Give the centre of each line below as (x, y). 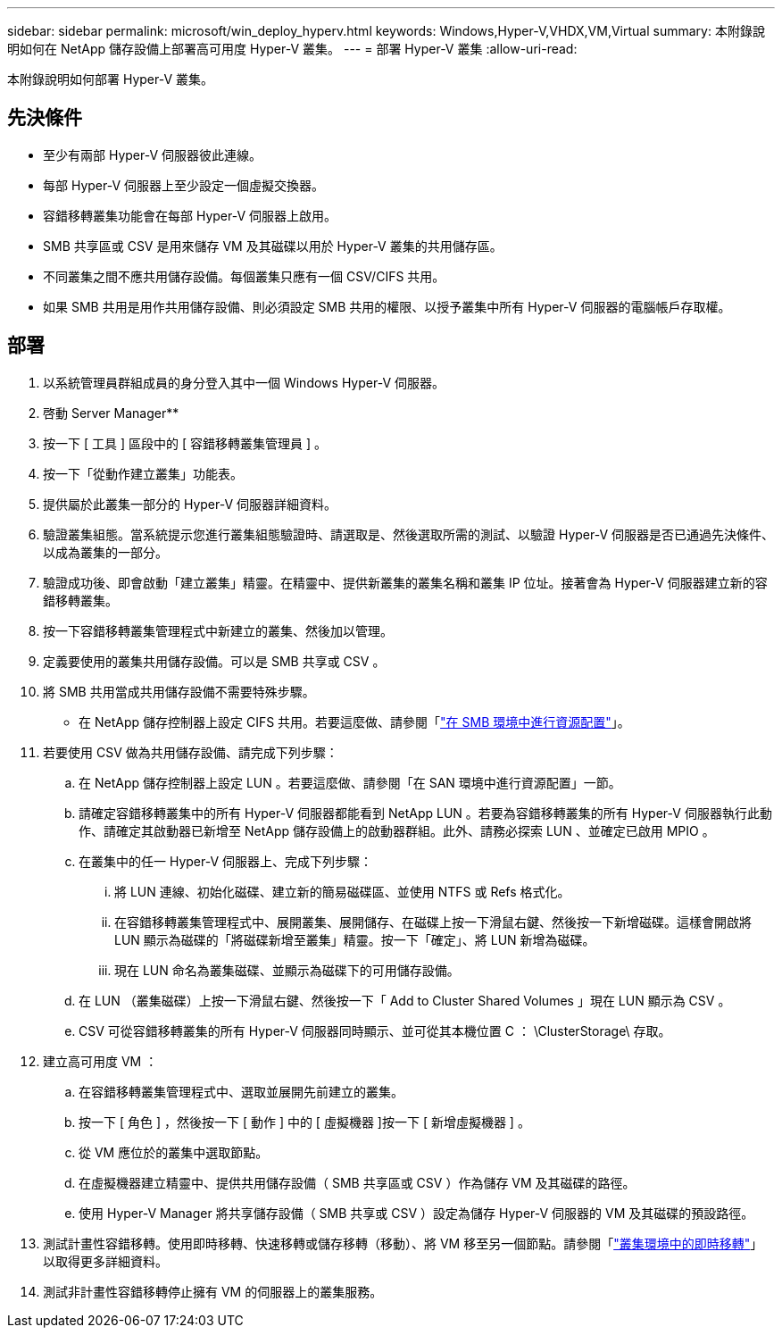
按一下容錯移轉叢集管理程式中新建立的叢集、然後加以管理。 (218, 630)
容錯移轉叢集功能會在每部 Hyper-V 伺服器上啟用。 (190, 215)
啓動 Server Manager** (111, 413)
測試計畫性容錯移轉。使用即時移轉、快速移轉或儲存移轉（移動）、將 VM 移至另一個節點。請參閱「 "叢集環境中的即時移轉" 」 (403, 1243)
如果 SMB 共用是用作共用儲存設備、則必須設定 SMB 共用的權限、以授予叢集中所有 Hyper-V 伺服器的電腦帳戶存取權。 (387, 306)
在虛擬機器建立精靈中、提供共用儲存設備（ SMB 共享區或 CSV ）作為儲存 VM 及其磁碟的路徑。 (357, 1182)
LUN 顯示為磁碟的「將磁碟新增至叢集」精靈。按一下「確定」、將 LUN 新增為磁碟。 (355, 939)
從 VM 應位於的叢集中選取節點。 (174, 1152)
